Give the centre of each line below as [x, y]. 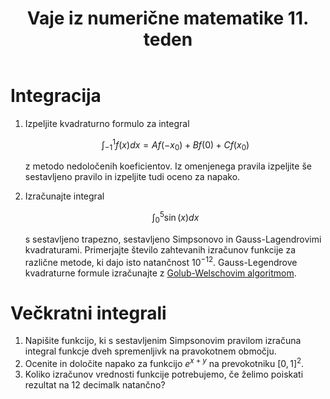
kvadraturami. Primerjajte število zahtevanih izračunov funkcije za [160, 249]
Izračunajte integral [64, 196]
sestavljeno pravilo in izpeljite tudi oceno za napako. [132, 177]
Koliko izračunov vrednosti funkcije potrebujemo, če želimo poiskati [164, 374]
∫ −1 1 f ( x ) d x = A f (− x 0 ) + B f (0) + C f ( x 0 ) [175, 145]
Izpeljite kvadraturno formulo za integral [107, 123]
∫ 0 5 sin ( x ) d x [175, 218]
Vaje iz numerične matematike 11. [168, 18]
